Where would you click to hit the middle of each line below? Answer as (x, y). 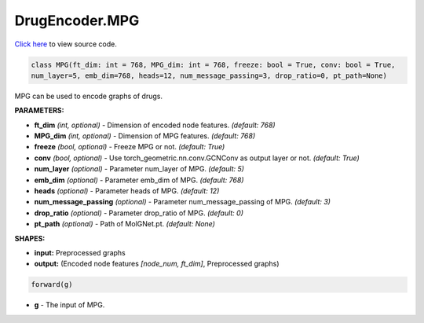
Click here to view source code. (66, 44)
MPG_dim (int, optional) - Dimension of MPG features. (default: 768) (144, 136)
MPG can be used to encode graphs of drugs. (88, 96)
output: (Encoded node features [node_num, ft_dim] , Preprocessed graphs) (157, 264)
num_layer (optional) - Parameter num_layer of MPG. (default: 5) (139, 169)
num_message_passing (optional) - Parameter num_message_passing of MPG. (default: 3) (183, 202)
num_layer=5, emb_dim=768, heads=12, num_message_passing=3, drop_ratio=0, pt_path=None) (209, 75)
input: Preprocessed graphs (80, 252)
